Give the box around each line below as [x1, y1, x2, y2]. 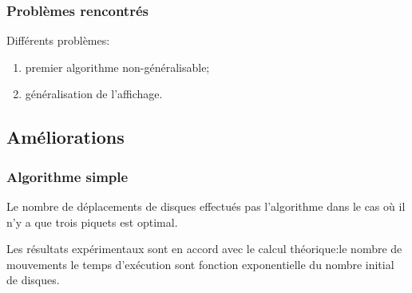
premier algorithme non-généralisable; [25, 58, 210, 75]
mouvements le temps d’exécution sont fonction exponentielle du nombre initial [6, 255, 394, 272]
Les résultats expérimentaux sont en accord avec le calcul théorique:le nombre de [6, 240, 402, 257]
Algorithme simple [6, 166, 129, 186]
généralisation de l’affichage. [25, 85, 163, 102]
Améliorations [6, 125, 125, 149]
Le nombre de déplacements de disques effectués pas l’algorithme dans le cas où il [6, 198, 406, 214]
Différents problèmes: [6, 32, 110, 49]
